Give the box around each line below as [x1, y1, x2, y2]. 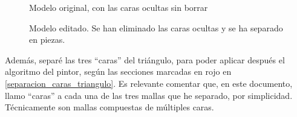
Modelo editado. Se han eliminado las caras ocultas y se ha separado [29, 21, 283, 34]
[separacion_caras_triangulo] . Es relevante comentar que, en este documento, [5, 77, 293, 89]
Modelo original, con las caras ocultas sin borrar [29, 1, 208, 13]
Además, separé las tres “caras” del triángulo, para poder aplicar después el [5, 53, 285, 66]
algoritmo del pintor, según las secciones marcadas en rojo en [5, 65, 232, 78]
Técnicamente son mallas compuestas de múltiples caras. [5, 101, 214, 113]
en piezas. [29, 33, 65, 46]
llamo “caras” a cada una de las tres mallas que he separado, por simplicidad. [5, 89, 293, 101]
